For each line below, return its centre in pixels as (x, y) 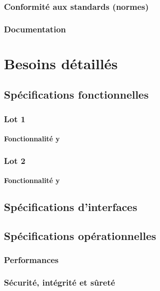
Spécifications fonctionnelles (76, 94)
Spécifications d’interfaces (71, 207)
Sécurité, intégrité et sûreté (60, 282)
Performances (31, 260)
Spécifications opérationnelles (80, 236)
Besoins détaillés (61, 63)
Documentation (35, 29)
